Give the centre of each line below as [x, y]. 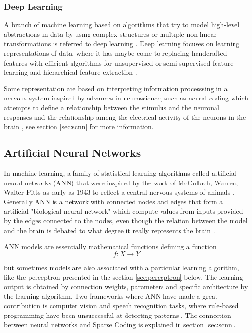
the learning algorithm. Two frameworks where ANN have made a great [111, 296]
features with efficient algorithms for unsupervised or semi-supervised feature [119, 62]
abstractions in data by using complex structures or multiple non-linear [110, 34]
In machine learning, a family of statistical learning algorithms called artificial [120, 173]
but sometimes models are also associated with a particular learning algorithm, [122, 267]
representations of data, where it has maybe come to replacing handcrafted [116, 53]
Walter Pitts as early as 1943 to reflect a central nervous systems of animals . [119, 192]
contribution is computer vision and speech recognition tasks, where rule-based [121, 306]
